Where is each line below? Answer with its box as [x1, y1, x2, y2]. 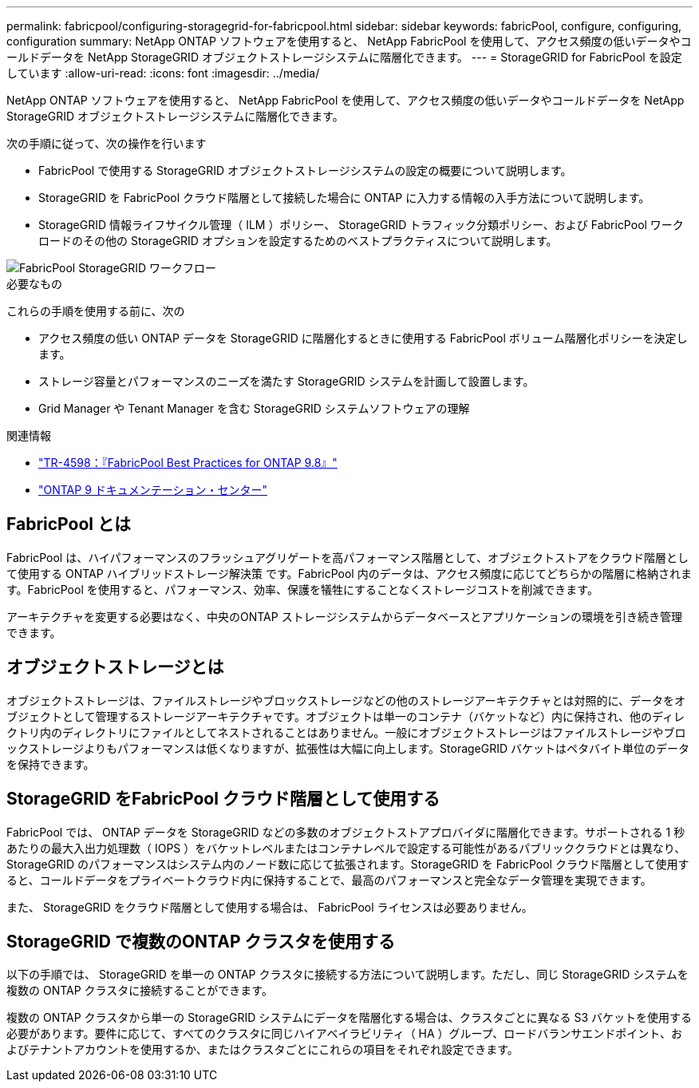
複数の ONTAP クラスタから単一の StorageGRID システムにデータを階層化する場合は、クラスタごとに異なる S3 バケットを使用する [6, 1011, 692, 1025]
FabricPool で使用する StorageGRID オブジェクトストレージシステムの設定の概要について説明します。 [38, 164, 572, 177]
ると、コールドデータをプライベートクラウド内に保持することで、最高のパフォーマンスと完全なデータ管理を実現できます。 [6, 872, 652, 887]
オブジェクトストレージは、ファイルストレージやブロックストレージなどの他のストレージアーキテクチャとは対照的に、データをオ [6, 693, 686, 707]
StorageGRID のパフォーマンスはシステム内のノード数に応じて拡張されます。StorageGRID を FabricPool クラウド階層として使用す [6, 857, 689, 871]
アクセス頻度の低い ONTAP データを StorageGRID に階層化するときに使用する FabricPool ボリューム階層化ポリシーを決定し [38, 331, 688, 345]
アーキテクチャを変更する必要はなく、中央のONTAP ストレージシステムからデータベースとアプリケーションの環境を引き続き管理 [6, 609, 682, 623]
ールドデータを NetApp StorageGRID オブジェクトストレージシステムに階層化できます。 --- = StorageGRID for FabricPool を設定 [6, 50, 682, 64]
